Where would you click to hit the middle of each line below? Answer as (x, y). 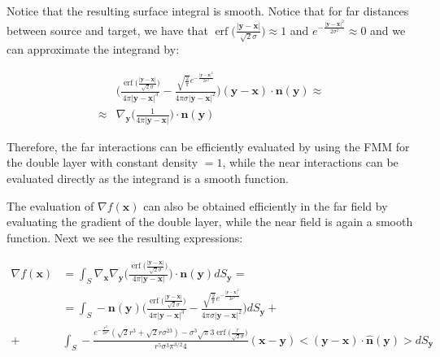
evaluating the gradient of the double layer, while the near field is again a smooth (210, 222)
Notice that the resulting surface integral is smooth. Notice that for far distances (208, 11)
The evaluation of (50, 205)
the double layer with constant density (102, 162)
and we (388, 30)
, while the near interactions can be (310, 162)
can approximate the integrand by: (93, 49)
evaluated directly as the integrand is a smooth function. (148, 178)
